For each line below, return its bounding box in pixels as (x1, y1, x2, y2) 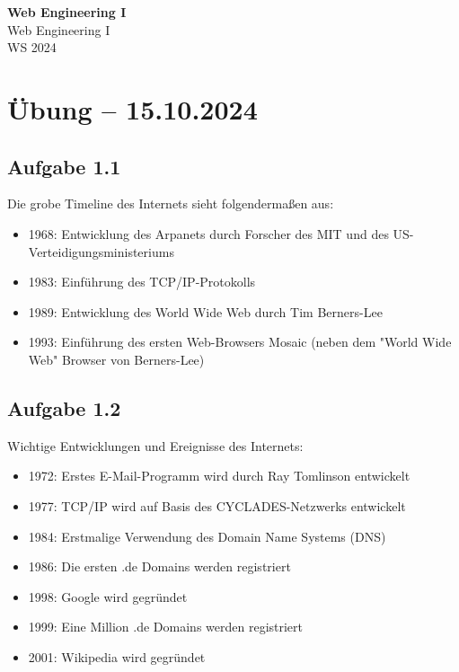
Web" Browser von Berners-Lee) (28, 349, 205, 368)
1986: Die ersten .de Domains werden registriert (28, 557, 291, 576)
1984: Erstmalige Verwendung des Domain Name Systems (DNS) (28, 526, 386, 545)
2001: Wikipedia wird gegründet (28, 647, 206, 666)
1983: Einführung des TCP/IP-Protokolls (28, 272, 256, 291)
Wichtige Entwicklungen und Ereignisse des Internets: (7, 436, 304, 455)
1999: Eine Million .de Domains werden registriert (28, 617, 304, 636)
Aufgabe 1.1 (7, 152, 121, 180)
